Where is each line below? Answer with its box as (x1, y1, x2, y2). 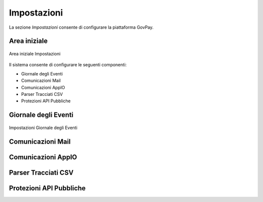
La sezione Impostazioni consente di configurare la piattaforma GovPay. (9, 24, 154, 30)
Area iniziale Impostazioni (9, 51, 61, 56)
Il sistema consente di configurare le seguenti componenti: (9, 62, 127, 68)
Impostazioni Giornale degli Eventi (9, 125, 77, 130)
